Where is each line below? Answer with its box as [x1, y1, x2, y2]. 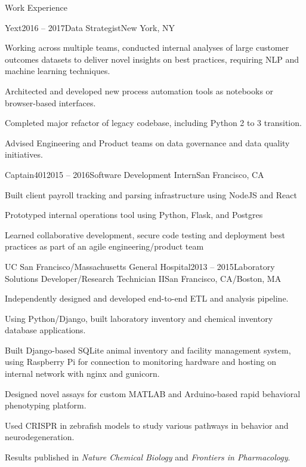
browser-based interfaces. [5, 96, 96, 109]
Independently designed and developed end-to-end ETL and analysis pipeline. [5, 292, 289, 305]
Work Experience [5, 1, 67, 13]
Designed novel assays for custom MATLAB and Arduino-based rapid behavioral [5, 387, 301, 400]
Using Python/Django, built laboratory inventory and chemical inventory [5, 312, 273, 324]
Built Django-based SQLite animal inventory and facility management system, [5, 343, 291, 356]
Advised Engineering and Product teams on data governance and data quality [5, 136, 290, 149]
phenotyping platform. [5, 399, 86, 411]
